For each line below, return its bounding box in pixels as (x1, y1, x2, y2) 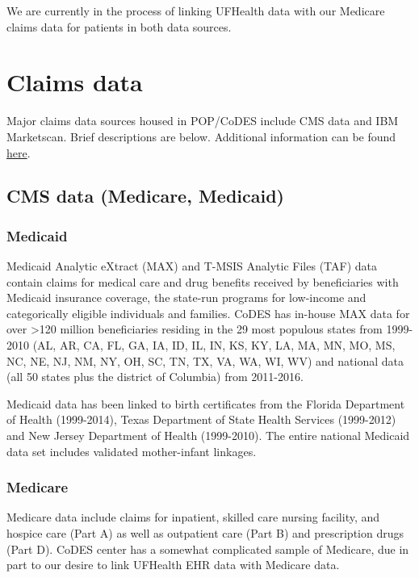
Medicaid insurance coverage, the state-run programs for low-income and (6, 289, 367, 306)
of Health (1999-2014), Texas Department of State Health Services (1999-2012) (6, 411, 396, 428)
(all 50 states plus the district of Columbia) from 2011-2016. (6, 368, 304, 385)
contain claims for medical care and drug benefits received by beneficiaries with (6, 273, 399, 290)
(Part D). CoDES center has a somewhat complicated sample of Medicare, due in (6, 540, 409, 557)
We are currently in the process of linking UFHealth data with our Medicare (6, 2, 385, 19)
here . (6, 144, 31, 161)
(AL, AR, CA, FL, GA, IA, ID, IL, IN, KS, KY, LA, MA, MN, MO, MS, (32, 337, 396, 354)
